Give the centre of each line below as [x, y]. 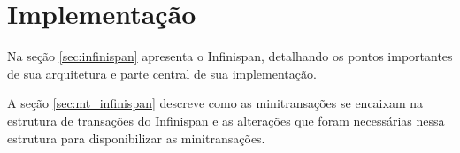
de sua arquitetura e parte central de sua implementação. [162, 73]
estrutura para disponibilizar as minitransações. [136, 138]
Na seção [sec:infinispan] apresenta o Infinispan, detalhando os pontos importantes [230, 56]
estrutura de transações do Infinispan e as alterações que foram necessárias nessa [226, 120]
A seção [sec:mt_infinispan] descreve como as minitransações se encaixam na [215, 103]
